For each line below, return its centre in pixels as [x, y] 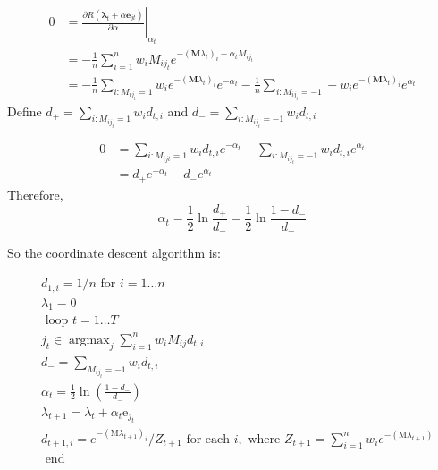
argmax [89, 340]
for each [208, 439]
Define [25, 111]
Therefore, [35, 194]
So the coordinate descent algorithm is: [114, 253]
